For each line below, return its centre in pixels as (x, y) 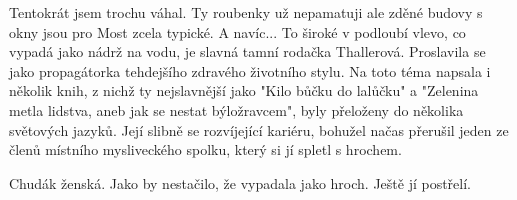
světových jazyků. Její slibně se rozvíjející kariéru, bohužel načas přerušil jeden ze (259, 129)
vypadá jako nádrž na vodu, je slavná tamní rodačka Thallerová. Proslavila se (247, 51)
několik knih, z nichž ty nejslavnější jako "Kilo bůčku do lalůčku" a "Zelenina (244, 90)
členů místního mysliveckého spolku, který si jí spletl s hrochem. (205, 149)
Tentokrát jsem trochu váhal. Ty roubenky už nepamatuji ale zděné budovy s (246, 12)
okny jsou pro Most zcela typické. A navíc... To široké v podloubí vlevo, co (237, 31)
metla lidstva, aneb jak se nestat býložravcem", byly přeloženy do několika (236, 109)
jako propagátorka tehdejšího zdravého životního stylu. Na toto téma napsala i (250, 70)
